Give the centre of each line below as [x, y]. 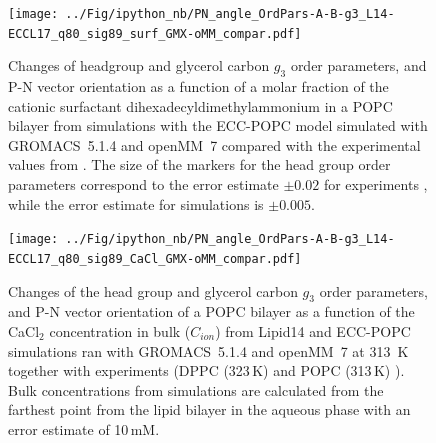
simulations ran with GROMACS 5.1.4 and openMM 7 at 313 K [208, 350]
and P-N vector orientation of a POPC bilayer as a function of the [211, 311]
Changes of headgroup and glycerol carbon [139, 65]
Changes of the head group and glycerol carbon [153, 290]
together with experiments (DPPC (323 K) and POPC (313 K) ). [206, 370]
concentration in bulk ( [120, 330]
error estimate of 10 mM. [84, 428]
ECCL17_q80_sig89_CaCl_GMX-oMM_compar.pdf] [155, 258]
